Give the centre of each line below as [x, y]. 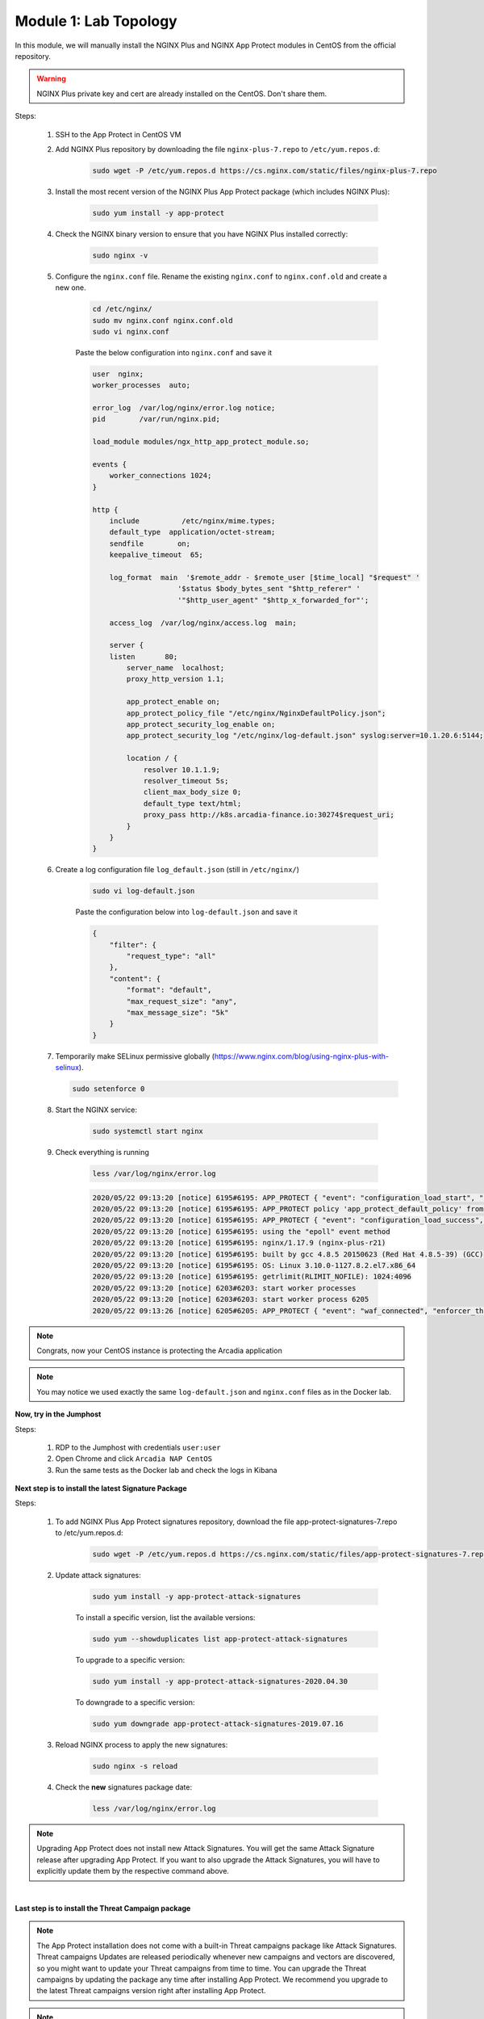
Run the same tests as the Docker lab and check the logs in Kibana [166, 1470]
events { [110, 465]
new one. [71, 288]
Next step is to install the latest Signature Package [101, 1488]
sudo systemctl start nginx [148, 1131]
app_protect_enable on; [173, 702]
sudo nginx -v [120, 255]
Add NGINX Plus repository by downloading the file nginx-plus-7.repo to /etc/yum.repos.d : [218, 149]
